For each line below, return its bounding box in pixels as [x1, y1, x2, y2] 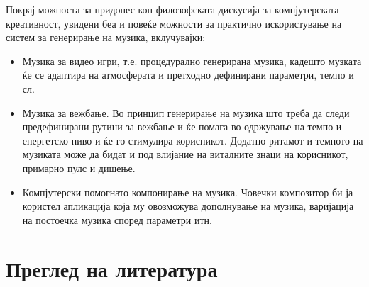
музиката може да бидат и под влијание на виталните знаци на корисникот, [22, 147, 348, 162]
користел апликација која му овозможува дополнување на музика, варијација [22, 198, 354, 213]
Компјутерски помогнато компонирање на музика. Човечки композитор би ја [22, 184, 353, 199]
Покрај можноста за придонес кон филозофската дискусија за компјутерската [6, 2, 339, 16]
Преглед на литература [6, 254, 218, 283]
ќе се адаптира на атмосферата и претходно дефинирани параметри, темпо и [22, 67, 354, 82]
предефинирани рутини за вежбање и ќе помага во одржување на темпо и [22, 119, 342, 134]
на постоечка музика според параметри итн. [22, 212, 212, 227]
